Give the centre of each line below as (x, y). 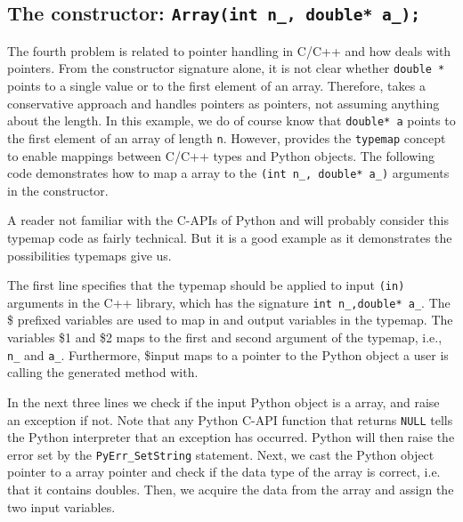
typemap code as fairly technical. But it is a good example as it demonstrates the (230, 237)
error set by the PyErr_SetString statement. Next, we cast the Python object (221, 454)
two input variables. (61, 506)
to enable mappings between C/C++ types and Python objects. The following (221, 155)
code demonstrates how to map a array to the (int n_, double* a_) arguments (228, 173)
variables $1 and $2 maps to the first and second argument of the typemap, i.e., (225, 337)
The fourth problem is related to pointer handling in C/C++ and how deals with (229, 50)
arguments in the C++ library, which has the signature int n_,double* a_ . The (229, 302)
